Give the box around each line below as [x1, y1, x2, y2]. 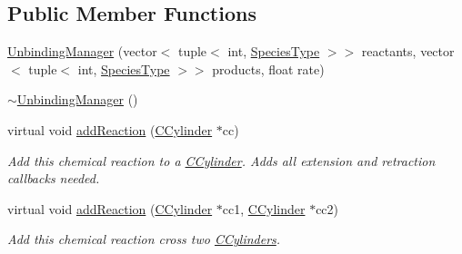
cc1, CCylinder [222, 199, 306, 218]
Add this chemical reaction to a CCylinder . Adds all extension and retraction [7, 151, 436, 170]
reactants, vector [361, 42, 455, 61]
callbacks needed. [7, 169, 100, 188]
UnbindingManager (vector [7, 42, 157, 61]
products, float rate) [212, 59, 325, 78]
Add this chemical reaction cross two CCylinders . [7, 230, 281, 249]
